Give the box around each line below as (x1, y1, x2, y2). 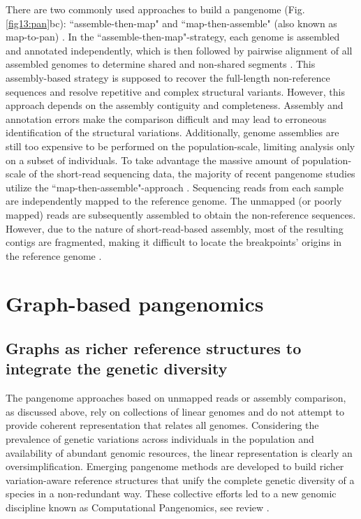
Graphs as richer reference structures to (6, 337, 302, 359)
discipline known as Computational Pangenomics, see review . (6, 500, 270, 514)
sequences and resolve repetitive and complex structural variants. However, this (6, 84, 345, 98)
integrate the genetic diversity (6, 358, 228, 379)
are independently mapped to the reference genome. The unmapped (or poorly (6, 193, 342, 208)
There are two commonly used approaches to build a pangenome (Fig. (6, 2, 305, 16)
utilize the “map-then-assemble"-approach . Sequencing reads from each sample (6, 180, 344, 194)
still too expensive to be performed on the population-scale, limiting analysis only (6, 138, 355, 153)
